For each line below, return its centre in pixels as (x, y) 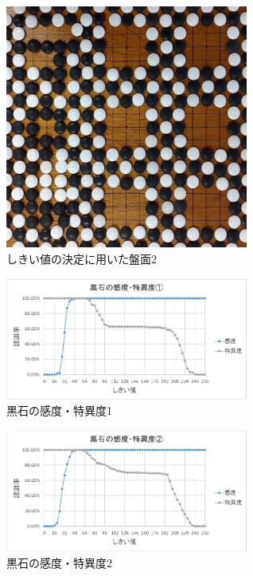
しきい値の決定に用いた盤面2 (82, 258)
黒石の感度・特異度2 (59, 562)
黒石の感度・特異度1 (59, 410)
